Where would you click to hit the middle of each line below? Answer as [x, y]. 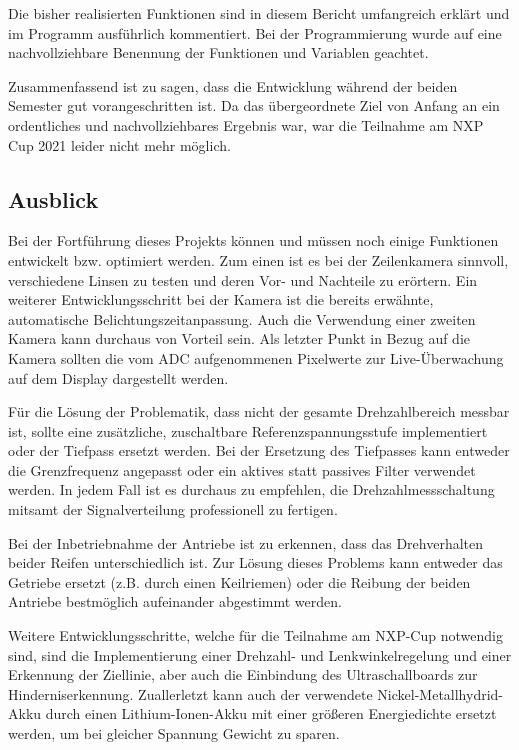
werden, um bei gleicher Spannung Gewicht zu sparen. [174, 733]
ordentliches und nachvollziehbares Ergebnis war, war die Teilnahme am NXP [246, 124]
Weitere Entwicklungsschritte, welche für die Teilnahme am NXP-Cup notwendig [255, 635]
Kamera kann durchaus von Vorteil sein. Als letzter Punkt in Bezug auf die [239, 338]
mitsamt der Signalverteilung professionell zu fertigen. [173, 509]
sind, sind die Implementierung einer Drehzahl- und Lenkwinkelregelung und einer [260, 654]
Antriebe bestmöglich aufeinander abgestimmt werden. [175, 601]
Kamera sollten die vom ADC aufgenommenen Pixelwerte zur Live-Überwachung [256, 357]
